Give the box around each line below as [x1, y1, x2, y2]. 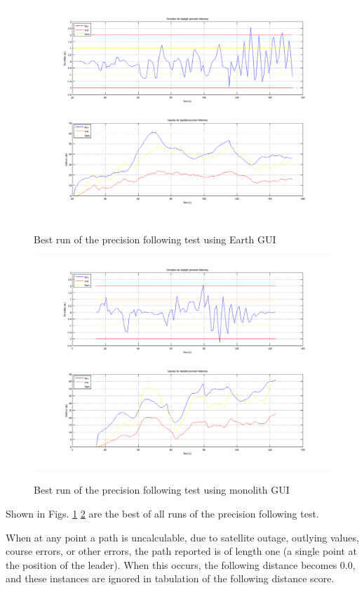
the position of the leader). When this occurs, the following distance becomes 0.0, [6, 557, 356, 572]
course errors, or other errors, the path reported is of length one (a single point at [6, 544, 357, 558]
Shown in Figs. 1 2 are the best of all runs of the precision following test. [6, 506, 319, 521]
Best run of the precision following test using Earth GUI [34, 231, 276, 246]
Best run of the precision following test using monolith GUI [34, 482, 290, 497]
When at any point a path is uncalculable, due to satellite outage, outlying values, [6, 530, 359, 544]
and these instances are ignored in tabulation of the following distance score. [6, 571, 335, 586]
